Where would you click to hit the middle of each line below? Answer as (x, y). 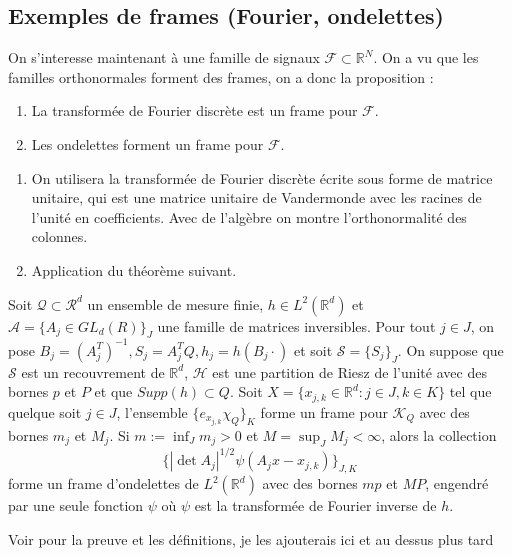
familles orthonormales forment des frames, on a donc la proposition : (221, 76)
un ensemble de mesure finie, (175, 303)
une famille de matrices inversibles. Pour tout (296, 325)
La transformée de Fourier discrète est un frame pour (194, 110)
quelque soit (45, 411)
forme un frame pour (324, 411)
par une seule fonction (76, 505)
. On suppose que (450, 349)
